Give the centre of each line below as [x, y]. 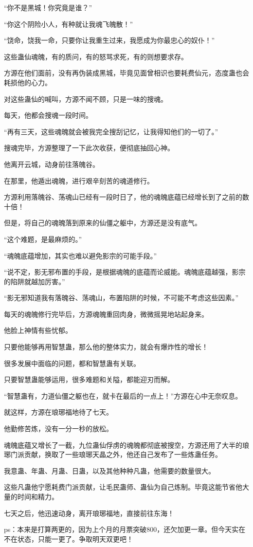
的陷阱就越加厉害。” [35, 281]
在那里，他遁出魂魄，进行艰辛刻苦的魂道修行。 [79, 180]
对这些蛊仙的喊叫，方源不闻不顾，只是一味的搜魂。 [86, 99]
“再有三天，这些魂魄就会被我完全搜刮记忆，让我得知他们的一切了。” [111, 131]
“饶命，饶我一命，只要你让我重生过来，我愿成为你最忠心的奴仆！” [109, 40]
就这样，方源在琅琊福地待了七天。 [58, 412]
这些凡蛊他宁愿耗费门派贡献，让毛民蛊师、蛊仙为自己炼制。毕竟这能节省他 [123, 487]
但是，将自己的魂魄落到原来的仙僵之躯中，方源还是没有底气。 [103, 223]
